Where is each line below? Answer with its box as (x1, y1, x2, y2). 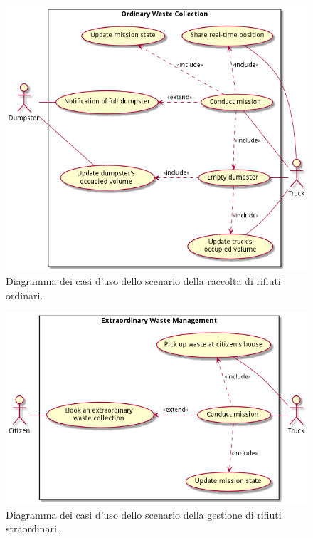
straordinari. (6, 521, 60, 536)
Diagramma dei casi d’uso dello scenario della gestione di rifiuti (6, 507, 282, 522)
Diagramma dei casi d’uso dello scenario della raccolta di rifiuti (6, 274, 281, 289)
